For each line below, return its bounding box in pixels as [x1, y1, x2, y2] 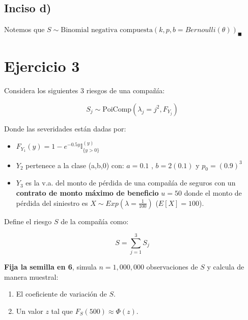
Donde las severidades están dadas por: [4, 123, 126, 134]
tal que [51, 306, 73, 316]
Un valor [16, 306, 43, 316]
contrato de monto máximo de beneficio [16, 187, 159, 198]
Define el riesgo [4, 216, 52, 226]
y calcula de [207, 261, 244, 272]
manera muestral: [4, 271, 59, 282]
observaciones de [146, 261, 198, 272]
